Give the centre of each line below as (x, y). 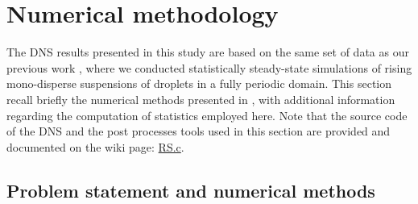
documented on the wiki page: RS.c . (95, 146)
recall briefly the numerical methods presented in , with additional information (201, 99)
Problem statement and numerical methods (191, 190)
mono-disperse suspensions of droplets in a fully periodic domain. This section (199, 83)
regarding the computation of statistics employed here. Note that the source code (207, 115)
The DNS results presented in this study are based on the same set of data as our (208, 52)
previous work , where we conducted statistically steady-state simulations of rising (209, 67)
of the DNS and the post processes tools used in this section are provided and (199, 131)
